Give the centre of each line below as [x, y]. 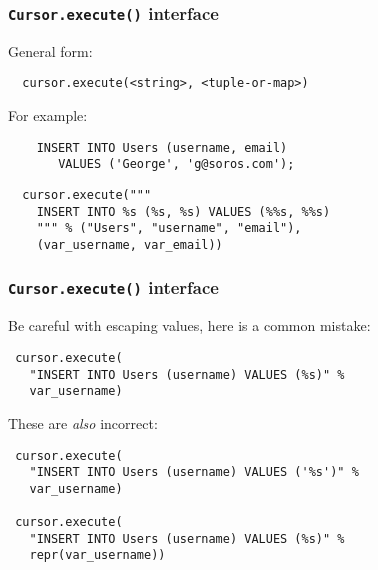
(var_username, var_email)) [129, 244]
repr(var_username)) [97, 555]
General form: [50, 50]
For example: [48, 115]
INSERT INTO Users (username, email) [162, 147]
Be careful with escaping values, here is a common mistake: [189, 325]
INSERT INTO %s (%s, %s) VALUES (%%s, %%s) [183, 211]
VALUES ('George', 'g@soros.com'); [176, 164]
